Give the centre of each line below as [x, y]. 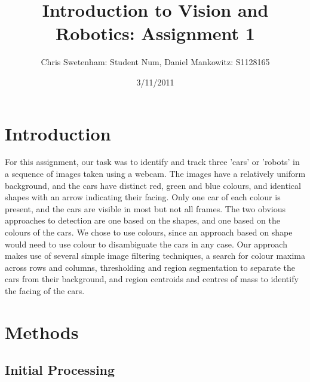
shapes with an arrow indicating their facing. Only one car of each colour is [143, 197]
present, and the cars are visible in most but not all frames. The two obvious [145, 208]
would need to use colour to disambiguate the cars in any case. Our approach [146, 244]
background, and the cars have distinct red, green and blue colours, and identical [153, 185]
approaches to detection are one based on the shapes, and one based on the [142, 220]
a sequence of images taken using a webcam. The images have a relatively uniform [155, 174]
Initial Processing [60, 370]
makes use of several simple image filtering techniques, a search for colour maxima [155, 256]
